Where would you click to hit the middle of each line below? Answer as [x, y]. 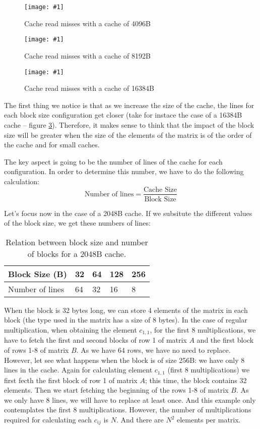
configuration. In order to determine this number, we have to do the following [124, 171]
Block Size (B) [38, 274]
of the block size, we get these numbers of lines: [77, 223]
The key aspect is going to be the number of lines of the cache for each [113, 161]
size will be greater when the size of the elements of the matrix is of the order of [128, 135]
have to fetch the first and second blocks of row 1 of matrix [95, 340]
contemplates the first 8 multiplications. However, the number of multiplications [128, 410]
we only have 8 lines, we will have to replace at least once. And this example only [130, 399]
